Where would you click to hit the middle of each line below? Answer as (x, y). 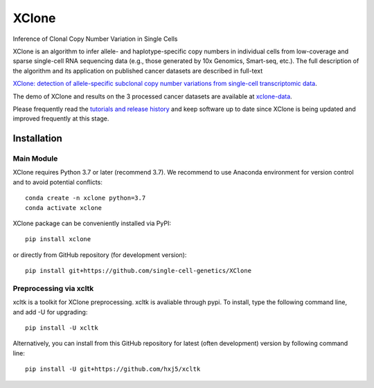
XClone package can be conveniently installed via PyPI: (92, 223)
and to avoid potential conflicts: (58, 182)
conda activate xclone (64, 208)
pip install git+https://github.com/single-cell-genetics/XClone (139, 271)
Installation (37, 139)
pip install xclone (58, 239)
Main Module (35, 159)
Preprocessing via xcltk (53, 288)
